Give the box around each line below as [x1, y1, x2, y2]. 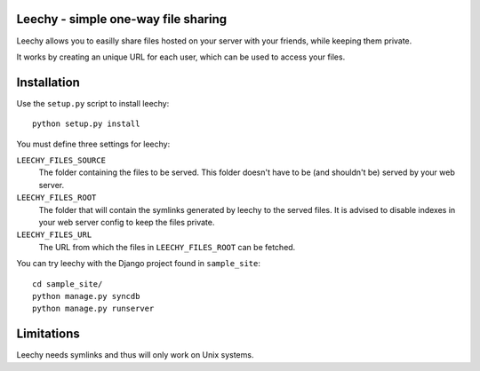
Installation [16, 75, 80, 90]
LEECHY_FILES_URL [16, 230, 92, 240]
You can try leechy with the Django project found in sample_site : [16, 258, 261, 269]
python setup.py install [32, 119, 140, 129]
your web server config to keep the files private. [38, 217, 215, 227]
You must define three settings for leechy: [16, 138, 171, 149]
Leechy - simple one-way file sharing [16, 12, 228, 27]
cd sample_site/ [32, 279, 103, 288]
